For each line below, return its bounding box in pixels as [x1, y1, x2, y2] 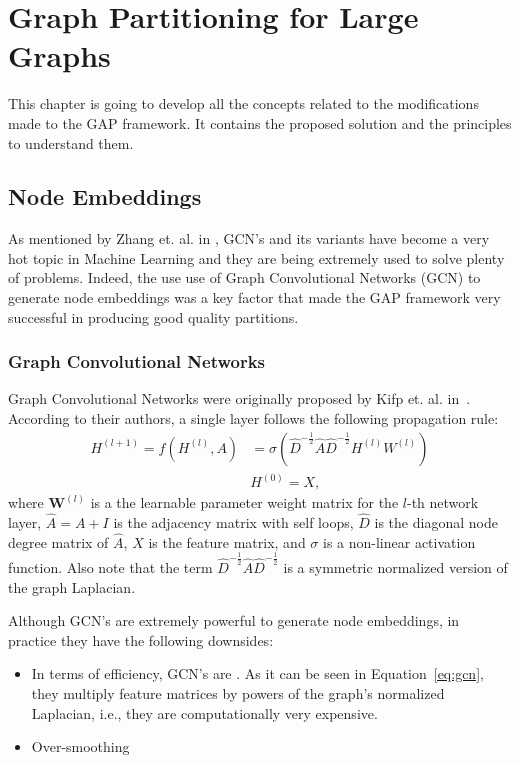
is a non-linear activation [323, 531, 476, 552]
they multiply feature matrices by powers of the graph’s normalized [31, 682, 445, 703]
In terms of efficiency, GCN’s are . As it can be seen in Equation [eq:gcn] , [31, 663, 484, 684]
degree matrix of [8, 531, 109, 552]
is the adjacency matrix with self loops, [113, 511, 354, 532]
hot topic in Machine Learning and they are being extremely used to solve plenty [8, 247, 505, 268]
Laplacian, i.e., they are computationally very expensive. [31, 702, 378, 723]
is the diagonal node [374, 511, 498, 532]
